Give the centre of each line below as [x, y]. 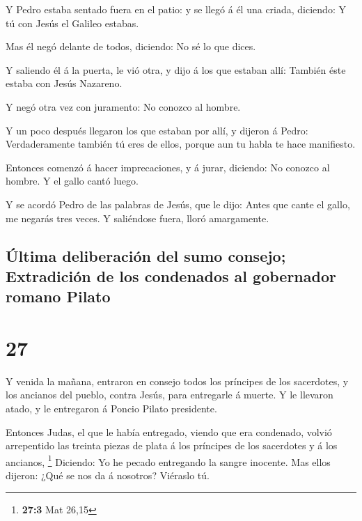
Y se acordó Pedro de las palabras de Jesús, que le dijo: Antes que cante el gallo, [178, 204]
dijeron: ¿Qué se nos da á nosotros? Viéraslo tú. [108, 475]
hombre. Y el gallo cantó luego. [72, 181]
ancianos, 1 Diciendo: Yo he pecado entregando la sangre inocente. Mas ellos [168, 460]
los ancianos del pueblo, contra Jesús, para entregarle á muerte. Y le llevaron [170, 395]
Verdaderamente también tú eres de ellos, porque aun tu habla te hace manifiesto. [181, 144]
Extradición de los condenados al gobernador [171, 275]
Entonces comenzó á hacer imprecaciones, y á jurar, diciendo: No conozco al [168, 167]
